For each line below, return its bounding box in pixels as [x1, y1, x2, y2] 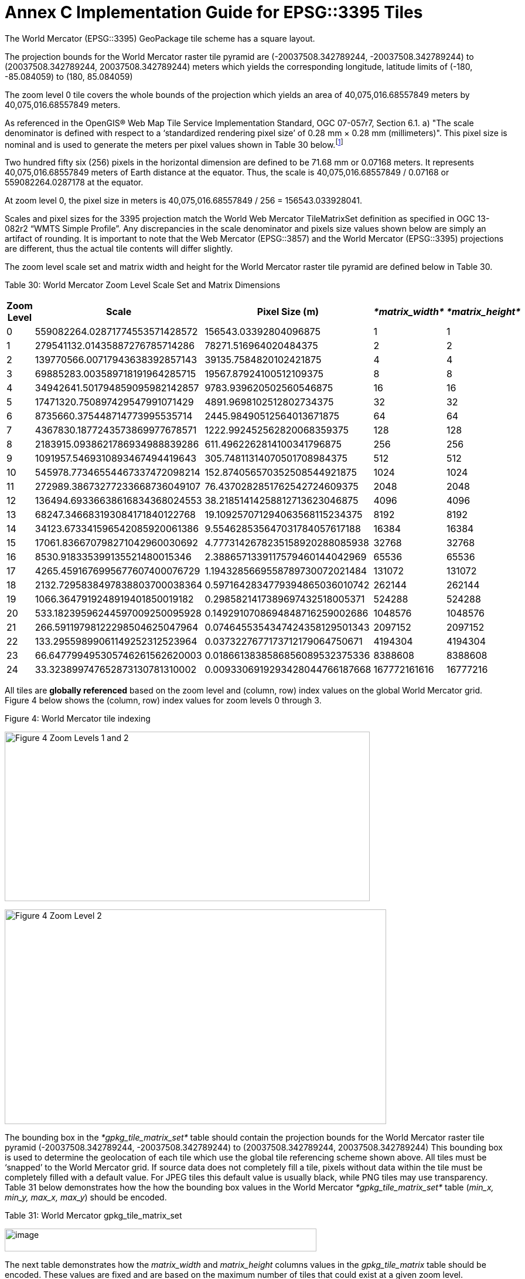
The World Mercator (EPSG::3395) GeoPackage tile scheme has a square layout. [5, 33, 315, 43]
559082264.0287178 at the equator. [5, 177, 144, 188]
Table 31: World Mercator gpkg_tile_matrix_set [5, 1210, 182, 1221]
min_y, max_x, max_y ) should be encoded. [5, 1192, 167, 1203]
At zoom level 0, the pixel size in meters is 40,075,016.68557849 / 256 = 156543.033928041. [5, 195, 362, 206]
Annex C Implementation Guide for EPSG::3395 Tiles [5, 2, 423, 22]
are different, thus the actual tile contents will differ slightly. [5, 243, 233, 254]
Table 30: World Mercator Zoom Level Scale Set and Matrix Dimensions [5, 280, 281, 290]
